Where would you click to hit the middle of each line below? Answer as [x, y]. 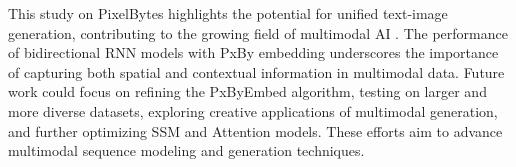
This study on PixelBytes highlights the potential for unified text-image [228, 13]
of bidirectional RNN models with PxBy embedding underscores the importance [253, 52]
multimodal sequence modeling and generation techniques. [186, 150]
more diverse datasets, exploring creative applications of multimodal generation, [253, 110]
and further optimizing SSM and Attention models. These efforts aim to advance [255, 130]
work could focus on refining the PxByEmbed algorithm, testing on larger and [247, 91]
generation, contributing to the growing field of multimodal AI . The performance [258, 32]
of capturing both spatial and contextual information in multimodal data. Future [256, 71]
